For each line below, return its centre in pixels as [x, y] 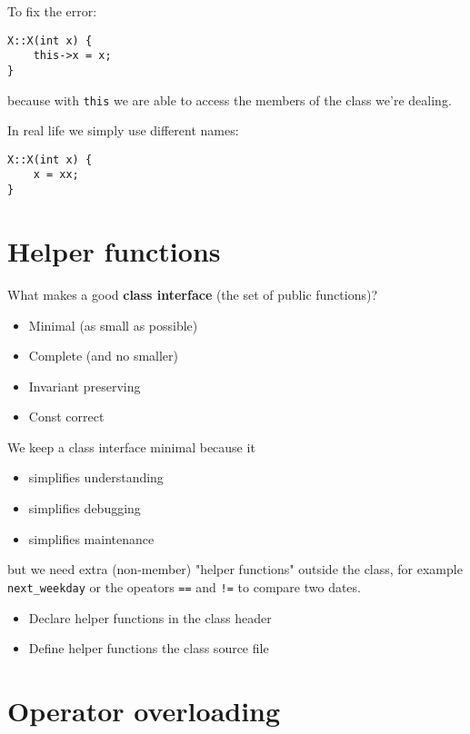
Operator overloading [144, 710]
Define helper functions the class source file [149, 648]
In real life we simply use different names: [123, 130]
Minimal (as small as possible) [113, 325]
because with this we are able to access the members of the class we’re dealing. [230, 99]
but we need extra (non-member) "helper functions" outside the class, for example [235, 569]
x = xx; [56, 175]
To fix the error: [52, 11]
